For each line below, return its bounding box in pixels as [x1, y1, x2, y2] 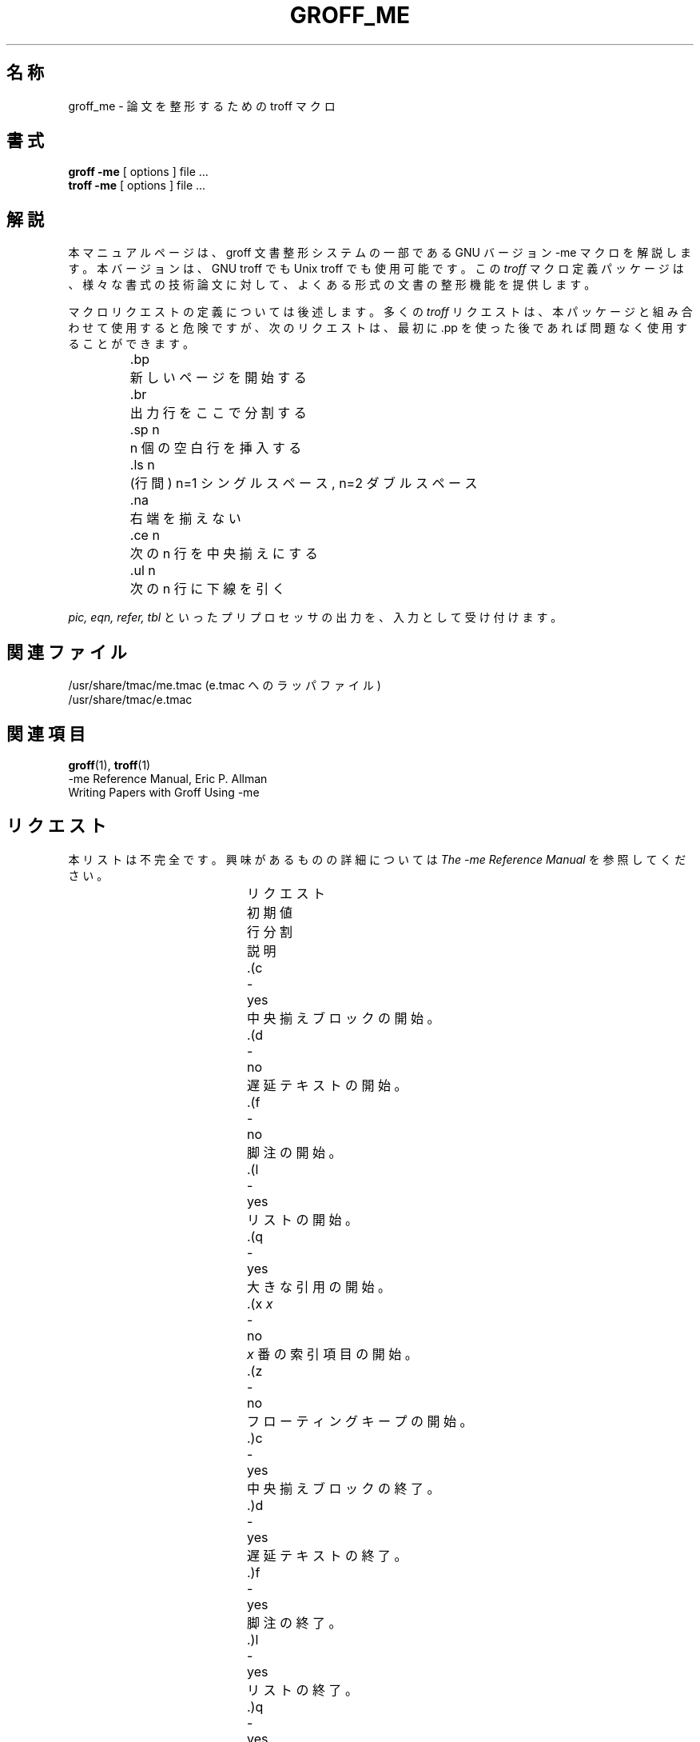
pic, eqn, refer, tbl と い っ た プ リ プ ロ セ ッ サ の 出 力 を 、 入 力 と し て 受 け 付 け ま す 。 [68, 610, 563, 625]
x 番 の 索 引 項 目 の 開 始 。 [246, 1345, 418, 1362]
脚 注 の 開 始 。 [246, 1144, 342, 1161]
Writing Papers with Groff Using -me [68, 785, 260, 799]
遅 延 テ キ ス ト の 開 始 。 [246, 1077, 408, 1093]
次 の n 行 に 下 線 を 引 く [129, 581, 285, 597]
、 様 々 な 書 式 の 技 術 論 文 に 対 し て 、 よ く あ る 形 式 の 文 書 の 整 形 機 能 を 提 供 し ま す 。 [68, 278, 596, 292]
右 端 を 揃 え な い [129, 510, 241, 527]
